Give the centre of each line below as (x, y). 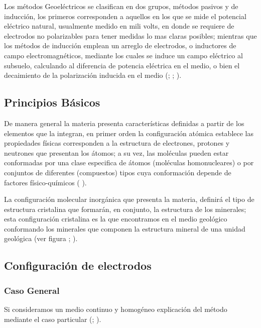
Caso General (32, 290)
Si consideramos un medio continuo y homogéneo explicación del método (116, 309)
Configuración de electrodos (78, 265)
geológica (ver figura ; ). (41, 238)
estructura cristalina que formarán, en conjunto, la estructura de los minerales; (125, 209)
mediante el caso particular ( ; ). (53, 319)
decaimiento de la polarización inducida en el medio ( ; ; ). (93, 75)
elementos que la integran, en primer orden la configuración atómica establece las (129, 133)
